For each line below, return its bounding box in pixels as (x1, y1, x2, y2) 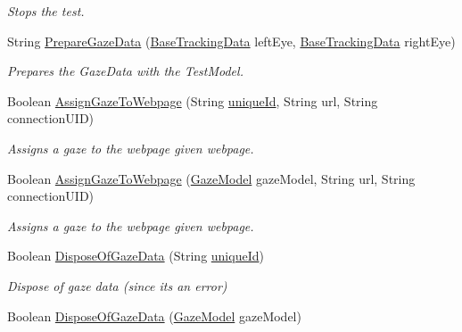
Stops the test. (7, 2, 85, 20)
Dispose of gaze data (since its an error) (7, 276, 227, 295)
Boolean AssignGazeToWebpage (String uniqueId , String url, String (7, 91, 378, 110)
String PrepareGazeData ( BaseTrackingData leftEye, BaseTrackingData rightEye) (7, 31, 456, 50)
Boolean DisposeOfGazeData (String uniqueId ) (7, 246, 264, 265)
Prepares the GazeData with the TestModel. (7, 62, 243, 80)
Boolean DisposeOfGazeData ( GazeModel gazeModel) (7, 306, 301, 325)
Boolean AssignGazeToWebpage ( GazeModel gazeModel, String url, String (7, 169, 416, 187)
